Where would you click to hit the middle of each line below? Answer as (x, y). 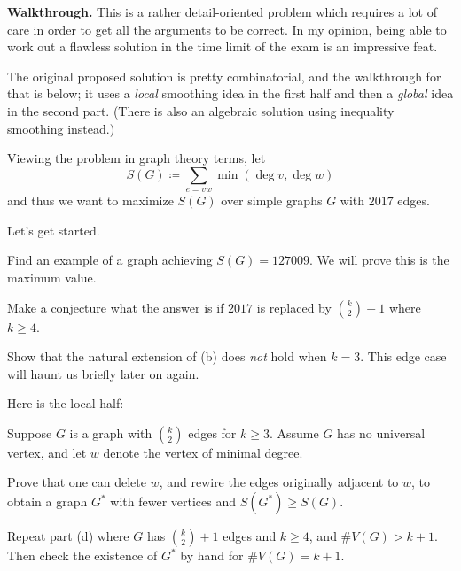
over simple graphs (272, 201)
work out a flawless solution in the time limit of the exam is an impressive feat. (223, 46)
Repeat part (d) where (68, 536)
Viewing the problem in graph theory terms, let (137, 158)
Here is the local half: (66, 403)
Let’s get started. (54, 230)
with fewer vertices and (173, 502)
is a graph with (111, 432)
